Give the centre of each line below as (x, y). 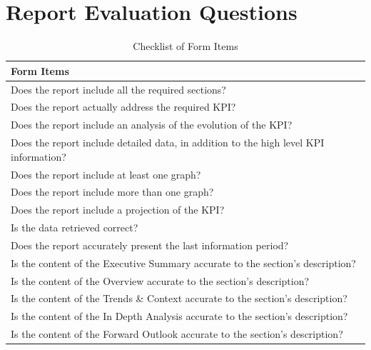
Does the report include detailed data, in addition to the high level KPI (168, 142)
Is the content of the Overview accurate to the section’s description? (160, 280)
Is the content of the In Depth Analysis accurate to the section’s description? (179, 316)
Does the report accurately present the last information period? (150, 245)
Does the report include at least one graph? (106, 174)
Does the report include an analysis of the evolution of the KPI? (152, 125)
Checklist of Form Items (185, 46)
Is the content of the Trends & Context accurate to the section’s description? (179, 298)
